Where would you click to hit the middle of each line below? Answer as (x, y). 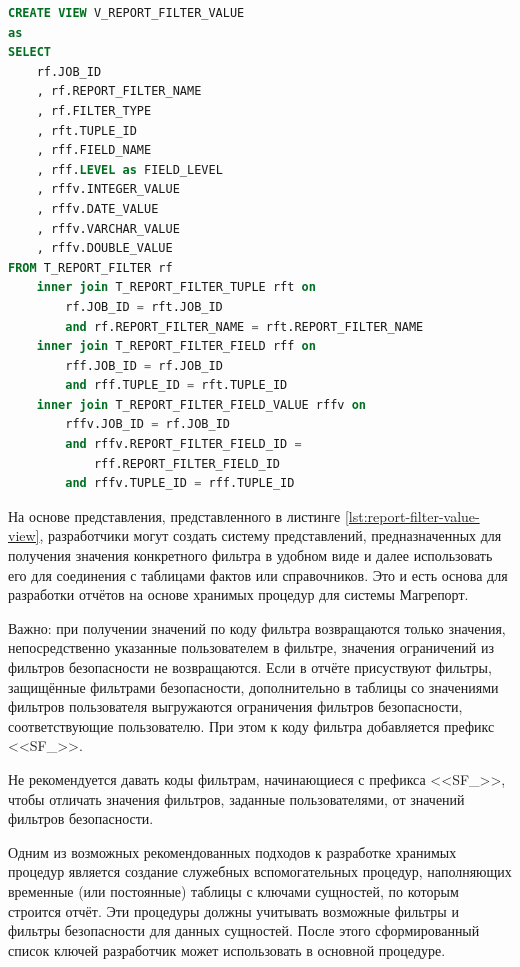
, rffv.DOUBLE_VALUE (104, 248)
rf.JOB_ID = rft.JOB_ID (144, 306)
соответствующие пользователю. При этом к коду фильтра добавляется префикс (251, 725)
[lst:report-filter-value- (412, 515)
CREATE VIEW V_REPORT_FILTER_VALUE (126, 13)
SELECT (29, 52)
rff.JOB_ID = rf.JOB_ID (144, 365)
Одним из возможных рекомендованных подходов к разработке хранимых (232, 851)
